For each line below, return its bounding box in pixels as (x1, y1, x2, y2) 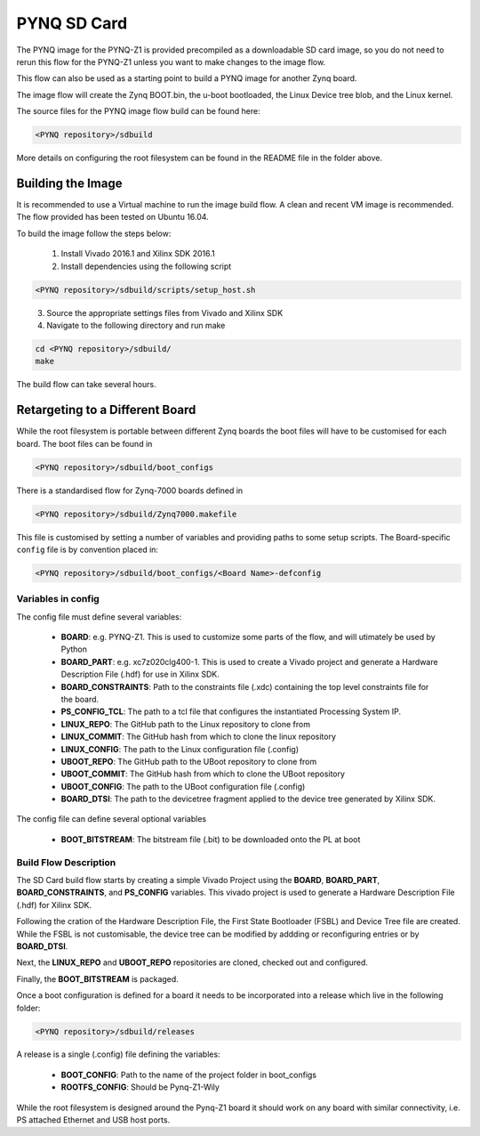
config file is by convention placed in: (16, 544, 159, 555)
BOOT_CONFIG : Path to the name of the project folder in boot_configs (60, 1069, 317, 1080)
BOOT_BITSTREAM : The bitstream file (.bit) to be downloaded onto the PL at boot (60, 833, 361, 845)
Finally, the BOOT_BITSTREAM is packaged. (16, 973, 180, 984)
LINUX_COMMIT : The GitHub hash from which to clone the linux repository (60, 731, 337, 742)
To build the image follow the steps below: (16, 228, 172, 239)
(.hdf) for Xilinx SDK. (16, 899, 92, 910)
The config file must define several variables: (16, 611, 182, 622)
